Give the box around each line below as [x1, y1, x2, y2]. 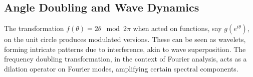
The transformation [4, 23, 64, 33]
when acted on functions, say [133, 23, 222, 33]
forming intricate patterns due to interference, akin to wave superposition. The [4, 43, 246, 54]
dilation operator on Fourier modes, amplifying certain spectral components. [4, 63, 238, 73]
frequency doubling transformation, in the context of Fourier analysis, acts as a [4, 53, 247, 64]
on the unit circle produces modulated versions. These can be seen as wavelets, [4, 34, 246, 44]
